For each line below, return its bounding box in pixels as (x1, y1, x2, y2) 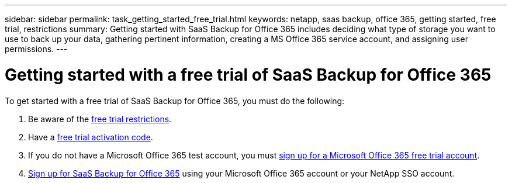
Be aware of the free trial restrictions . (28, 113, 172, 124)
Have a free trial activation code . (28, 132, 153, 142)
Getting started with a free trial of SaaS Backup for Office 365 (5, 64, 492, 85)
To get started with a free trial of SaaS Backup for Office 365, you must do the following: (5, 95, 345, 106)
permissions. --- (5, 44, 68, 54)
